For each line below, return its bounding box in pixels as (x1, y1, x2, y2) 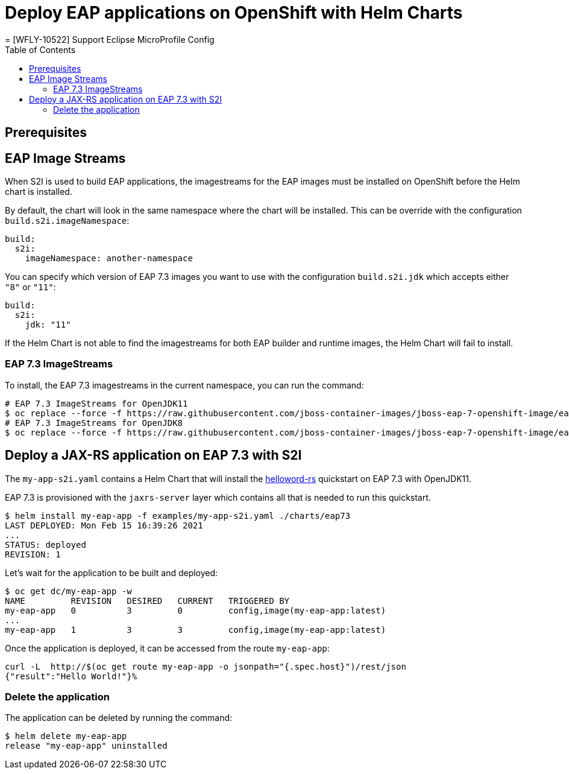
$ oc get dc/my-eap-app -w (5, 586, 132, 596)
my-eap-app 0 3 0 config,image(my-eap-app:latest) (5, 605, 386, 615)
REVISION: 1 (5, 549, 61, 559)
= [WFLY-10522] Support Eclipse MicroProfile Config (5, 34, 215, 45)
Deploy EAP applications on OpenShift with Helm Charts (5, 2, 463, 23)
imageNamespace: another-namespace (25, 253, 193, 264)
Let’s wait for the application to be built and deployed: (5, 567, 218, 578)
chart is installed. (5, 186, 72, 197)
